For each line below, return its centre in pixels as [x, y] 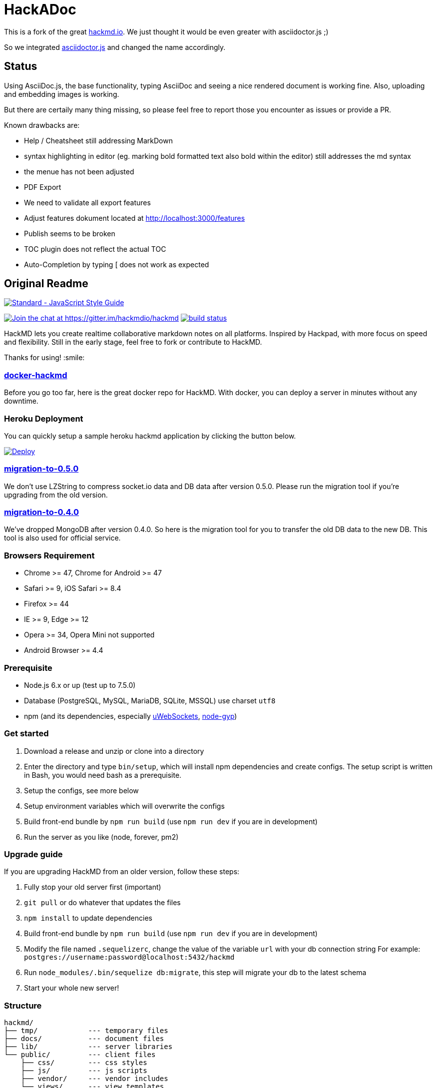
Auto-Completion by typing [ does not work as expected [117, 264]
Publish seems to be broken [70, 233]
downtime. [21, 401]
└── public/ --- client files [80, 1055]
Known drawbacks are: [42, 125]
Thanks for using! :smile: [44, 358]
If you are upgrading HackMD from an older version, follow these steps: [122, 872]
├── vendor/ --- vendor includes [94, 1079]
